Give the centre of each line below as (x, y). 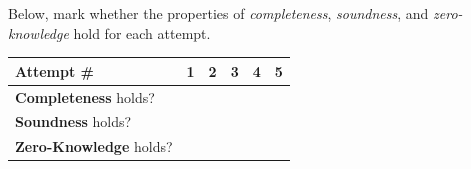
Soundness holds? (73, 121)
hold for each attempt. (142, 32)
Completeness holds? (85, 96)
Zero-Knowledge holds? (94, 146)
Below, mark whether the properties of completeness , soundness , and (218, 13)
